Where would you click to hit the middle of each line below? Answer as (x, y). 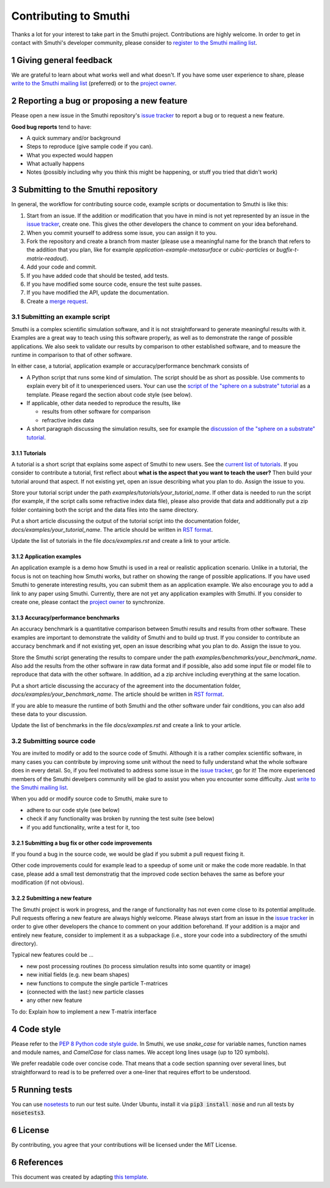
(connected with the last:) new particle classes (85, 992)
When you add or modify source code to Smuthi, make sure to (90, 799)
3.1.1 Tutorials (29, 453)
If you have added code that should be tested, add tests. (98, 275)
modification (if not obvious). (48, 883)
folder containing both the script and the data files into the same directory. (105, 510)
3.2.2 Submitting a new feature (52, 898)
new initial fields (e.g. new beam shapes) (78, 975)
